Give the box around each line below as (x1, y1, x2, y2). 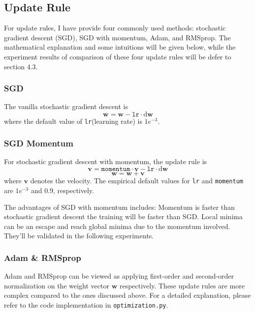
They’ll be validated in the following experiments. (4, 230, 154, 241)
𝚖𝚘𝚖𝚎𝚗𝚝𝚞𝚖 (101, 166, 130, 173)
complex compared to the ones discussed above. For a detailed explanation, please (4, 290, 251, 300)
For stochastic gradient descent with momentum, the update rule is (4, 156, 207, 166)
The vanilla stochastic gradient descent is (4, 101, 128, 112)
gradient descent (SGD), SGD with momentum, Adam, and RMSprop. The (4, 32, 231, 42)
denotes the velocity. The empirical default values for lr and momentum (30, 175, 243, 186)
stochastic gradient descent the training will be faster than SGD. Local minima (4, 211, 243, 222)
